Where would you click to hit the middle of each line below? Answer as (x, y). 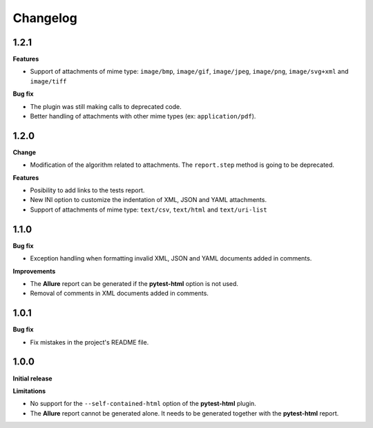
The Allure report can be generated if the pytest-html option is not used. (134, 283)
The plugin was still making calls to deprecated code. (106, 106)
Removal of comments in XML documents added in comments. (119, 294)
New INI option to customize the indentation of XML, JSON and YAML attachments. (149, 200)
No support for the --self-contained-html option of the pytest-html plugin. (143, 404)
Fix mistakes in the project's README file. (89, 342)
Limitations (29, 391)
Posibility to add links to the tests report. (87, 190)
